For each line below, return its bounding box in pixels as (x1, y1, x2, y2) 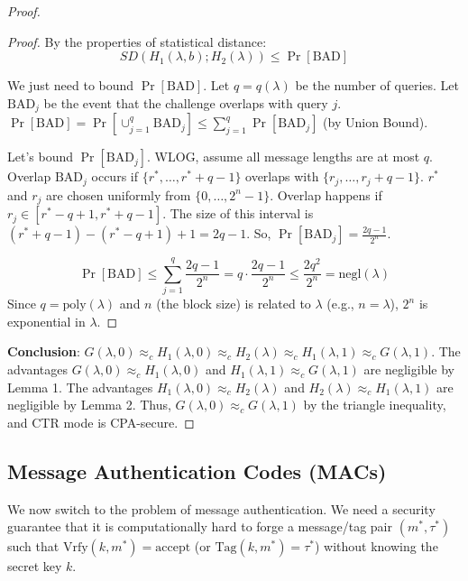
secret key (7, 557, 62, 576)
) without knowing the (314, 537, 438, 556)
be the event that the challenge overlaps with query (43, 93, 328, 112)
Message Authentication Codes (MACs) (7, 456, 387, 484)
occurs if (91, 167, 138, 186)
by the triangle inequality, (303, 395, 446, 414)
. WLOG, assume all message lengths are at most (147, 147, 420, 166)
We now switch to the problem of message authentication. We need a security (7, 499, 436, 518)
